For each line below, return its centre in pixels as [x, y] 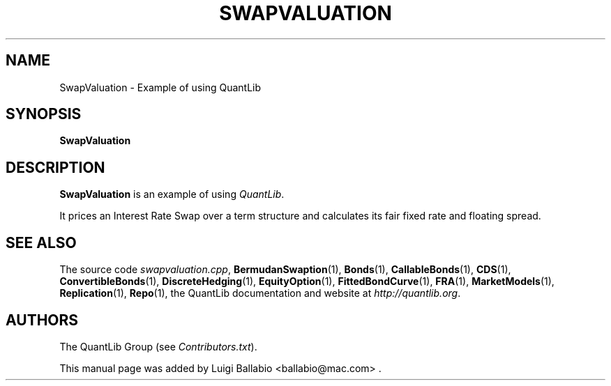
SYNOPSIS [44, 114]
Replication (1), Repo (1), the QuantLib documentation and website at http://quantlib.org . [260, 293]
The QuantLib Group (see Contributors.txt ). [158, 346]
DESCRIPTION [55, 167]
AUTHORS [42, 320]
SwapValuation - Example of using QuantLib [160, 87]
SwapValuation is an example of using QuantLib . [172, 194]
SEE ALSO [41, 242]
